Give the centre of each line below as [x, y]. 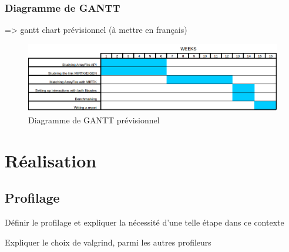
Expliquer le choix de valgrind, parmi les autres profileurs [108, 242]
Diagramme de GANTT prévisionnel [94, 120]
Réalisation [51, 160]
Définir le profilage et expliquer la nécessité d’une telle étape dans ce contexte [144, 222]
